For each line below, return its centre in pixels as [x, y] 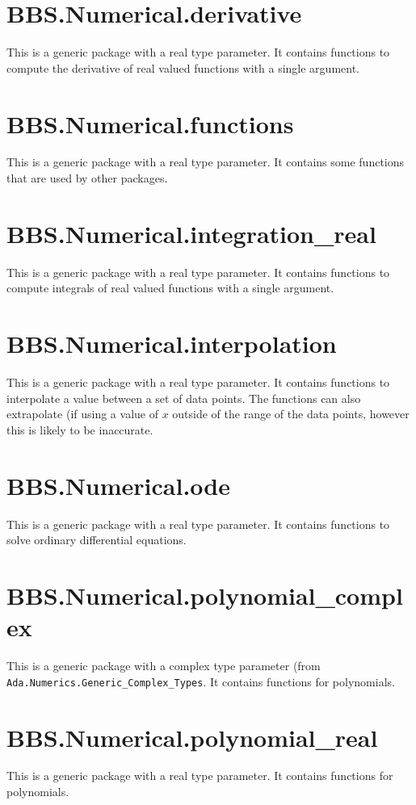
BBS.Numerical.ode [118, 485]
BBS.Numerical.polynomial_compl [205, 595]
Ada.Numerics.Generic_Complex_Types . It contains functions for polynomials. [201, 681]
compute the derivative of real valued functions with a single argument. [183, 67]
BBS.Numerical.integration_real [191, 233]
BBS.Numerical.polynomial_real [192, 737]
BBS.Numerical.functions [150, 123]
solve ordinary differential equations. [97, 540]
